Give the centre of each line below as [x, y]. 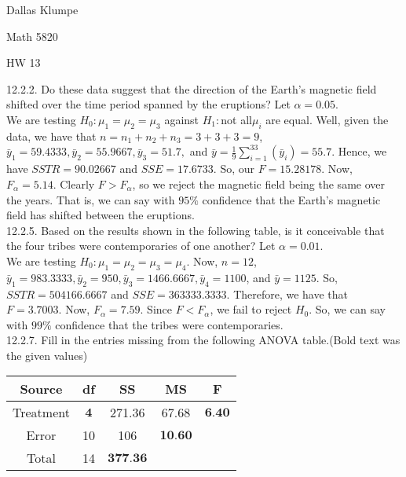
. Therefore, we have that [287, 294]
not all [236, 119]
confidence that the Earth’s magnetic [291, 199]
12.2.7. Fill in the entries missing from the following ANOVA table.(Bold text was [203, 340]
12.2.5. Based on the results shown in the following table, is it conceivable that [196, 230]
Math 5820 [32, 36]
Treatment [41, 413]
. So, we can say [347, 309]
